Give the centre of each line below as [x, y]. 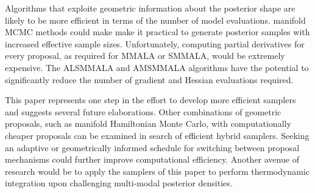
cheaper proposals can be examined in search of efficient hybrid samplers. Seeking [157, 135]
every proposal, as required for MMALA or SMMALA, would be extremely [145, 56]
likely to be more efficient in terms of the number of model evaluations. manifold [155, 20]
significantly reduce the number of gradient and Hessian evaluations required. [149, 79]
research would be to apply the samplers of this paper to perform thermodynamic [157, 171]
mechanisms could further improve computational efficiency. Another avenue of [152, 159]
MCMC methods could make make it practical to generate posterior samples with [157, 32]
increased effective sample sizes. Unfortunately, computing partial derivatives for [155, 43]
